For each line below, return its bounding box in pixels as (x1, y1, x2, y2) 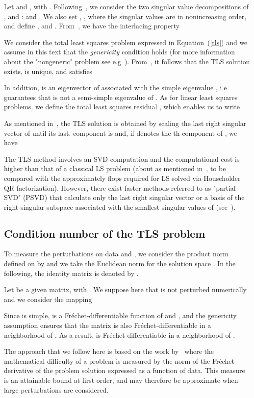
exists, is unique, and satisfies (4, 66, 93, 76)
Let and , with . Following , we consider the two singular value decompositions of (4, 1, 249, 11)
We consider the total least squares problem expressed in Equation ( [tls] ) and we (4, 37, 248, 47)
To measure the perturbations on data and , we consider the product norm (4, 249, 229, 259)
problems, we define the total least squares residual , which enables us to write (4, 101, 240, 112)
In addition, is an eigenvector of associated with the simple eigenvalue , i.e (4, 82, 227, 93)
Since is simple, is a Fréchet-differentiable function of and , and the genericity (4, 310, 237, 321)
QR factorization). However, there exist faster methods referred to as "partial (4, 182, 236, 193)
